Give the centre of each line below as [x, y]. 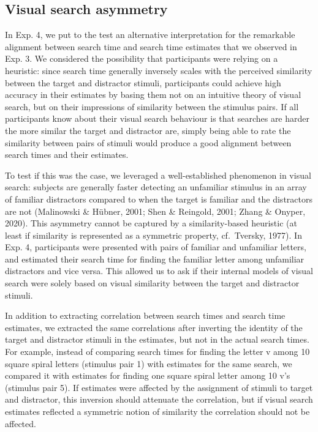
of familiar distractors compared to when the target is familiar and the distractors [159, 199]
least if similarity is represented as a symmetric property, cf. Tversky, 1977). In [153, 235]
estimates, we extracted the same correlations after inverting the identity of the [154, 327]
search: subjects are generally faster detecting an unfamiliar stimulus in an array [156, 187]
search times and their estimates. [67, 155]
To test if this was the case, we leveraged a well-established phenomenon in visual [158, 175]
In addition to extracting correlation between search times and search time [145, 315]
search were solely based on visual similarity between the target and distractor [152, 283]
